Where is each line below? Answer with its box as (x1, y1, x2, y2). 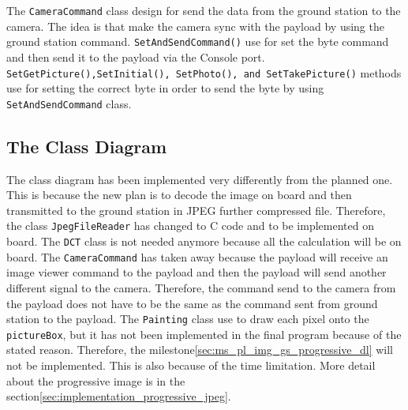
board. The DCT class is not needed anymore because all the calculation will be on (6, 233, 402, 250)
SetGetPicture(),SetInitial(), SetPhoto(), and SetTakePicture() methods (6, 64, 402, 81)
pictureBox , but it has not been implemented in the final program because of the (6, 325, 402, 342)
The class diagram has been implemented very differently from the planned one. (6, 171, 393, 187)
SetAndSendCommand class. (6, 95, 132, 111)
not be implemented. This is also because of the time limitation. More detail (6, 357, 376, 374)
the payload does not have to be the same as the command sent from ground (6, 295, 378, 311)
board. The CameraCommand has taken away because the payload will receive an (6, 248, 388, 265)
